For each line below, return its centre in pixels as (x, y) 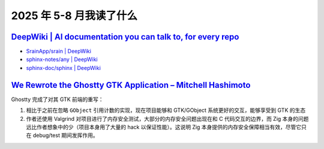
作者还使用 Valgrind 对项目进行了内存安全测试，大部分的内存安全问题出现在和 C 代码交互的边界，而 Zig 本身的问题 (167, 118)
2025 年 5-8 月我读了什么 (74, 16)
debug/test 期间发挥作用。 (65, 135)
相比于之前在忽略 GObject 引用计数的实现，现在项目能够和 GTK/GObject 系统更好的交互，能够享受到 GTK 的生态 (166, 110)
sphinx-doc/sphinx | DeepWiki (64, 68)
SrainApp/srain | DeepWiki (58, 51)
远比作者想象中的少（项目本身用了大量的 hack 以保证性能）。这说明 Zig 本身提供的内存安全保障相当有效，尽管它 (164, 127)
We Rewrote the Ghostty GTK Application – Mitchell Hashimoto (131, 85)
